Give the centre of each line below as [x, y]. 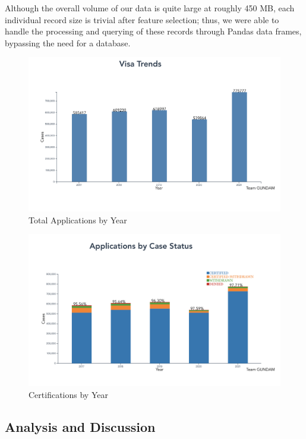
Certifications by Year [68, 394]
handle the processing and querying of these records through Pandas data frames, [153, 31]
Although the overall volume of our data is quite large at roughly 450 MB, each [150, 8]
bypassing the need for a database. [68, 42]
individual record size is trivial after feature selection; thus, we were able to [142, 19]
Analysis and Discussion [80, 426]
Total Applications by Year [78, 219]
